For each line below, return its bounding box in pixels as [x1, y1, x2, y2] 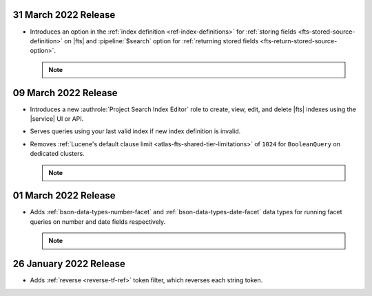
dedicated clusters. [30, 150, 85, 158]
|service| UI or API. [30, 114, 84, 123]
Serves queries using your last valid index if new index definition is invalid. [30, 127, 241, 135]
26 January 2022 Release [12, 258, 125, 270]
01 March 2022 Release [12, 190, 116, 202]
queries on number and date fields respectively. [30, 217, 166, 226]
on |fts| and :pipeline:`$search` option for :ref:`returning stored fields [64, 36, 259, 45]
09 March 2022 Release [12, 87, 118, 99]
